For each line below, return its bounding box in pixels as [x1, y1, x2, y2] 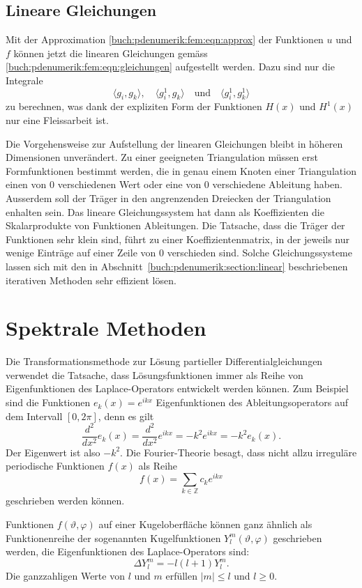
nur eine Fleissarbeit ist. [6, 113, 109, 127]
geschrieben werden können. [6, 493, 125, 508]
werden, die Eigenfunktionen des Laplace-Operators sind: [6, 544, 250, 559]
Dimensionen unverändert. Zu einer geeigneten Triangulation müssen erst [6, 150, 318, 164]
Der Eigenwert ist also [6, 444, 100, 459]
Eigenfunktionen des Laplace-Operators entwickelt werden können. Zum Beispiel [6, 381, 349, 396]
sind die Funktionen [6, 395, 91, 410]
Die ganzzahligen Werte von [6, 568, 125, 583]
